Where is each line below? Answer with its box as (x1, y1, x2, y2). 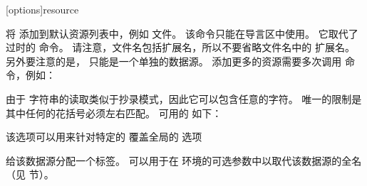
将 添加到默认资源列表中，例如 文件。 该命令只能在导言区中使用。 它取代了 (6, 26, 358, 40)
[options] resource (6, 2, 79, 16)
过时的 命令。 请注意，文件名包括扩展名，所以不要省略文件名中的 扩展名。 (6, 40, 355, 55)
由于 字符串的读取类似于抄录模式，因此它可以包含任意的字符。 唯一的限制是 (6, 91, 362, 106)
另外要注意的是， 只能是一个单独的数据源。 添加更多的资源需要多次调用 (6, 53, 342, 68)
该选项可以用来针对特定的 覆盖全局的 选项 (6, 129, 202, 144)
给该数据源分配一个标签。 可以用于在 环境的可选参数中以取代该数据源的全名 (6, 153, 362, 168)
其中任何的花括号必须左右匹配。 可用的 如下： (6, 105, 222, 120)
